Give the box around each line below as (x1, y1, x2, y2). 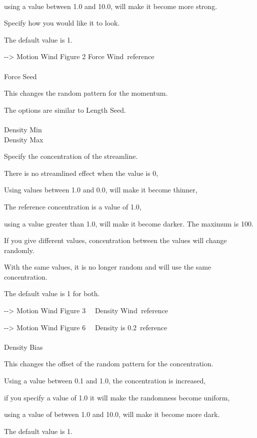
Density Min (4, 124, 42, 134)
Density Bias (4, 341, 43, 352)
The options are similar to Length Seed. (4, 104, 126, 115)
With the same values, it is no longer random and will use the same (4, 262, 211, 272)
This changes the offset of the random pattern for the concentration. (4, 358, 213, 369)
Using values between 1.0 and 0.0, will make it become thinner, (4, 184, 197, 195)
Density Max (4, 134, 43, 144)
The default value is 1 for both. (4, 288, 100, 299)
